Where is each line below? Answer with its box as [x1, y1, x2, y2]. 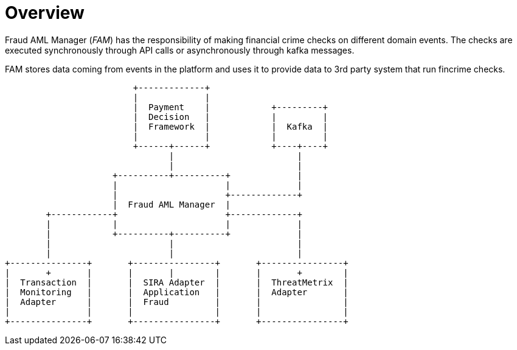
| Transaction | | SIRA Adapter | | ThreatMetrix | [5, 277, 349, 287]
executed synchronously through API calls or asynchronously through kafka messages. [5, 44, 355, 55]
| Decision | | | [133, 111, 328, 122]
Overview [5, 2, 85, 23]
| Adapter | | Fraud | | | [5, 296, 349, 307]
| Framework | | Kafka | [133, 121, 328, 131]
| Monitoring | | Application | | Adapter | [5, 287, 349, 297]
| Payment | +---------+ [133, 102, 328, 112]
